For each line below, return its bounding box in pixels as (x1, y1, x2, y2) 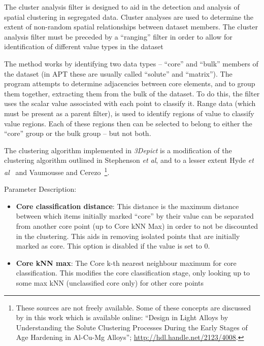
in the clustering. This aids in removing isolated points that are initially (16, 230, 240, 241)
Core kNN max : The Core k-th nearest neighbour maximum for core (16, 257, 237, 268)
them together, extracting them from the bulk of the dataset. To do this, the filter (4, 88, 260, 98)
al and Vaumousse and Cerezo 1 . (4, 165, 110, 177)
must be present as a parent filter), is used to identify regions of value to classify (4, 108, 254, 118)
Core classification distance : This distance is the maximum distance (16, 200, 239, 211)
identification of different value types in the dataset (4, 41, 163, 52)
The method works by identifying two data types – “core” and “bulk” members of (4, 58, 258, 68)
